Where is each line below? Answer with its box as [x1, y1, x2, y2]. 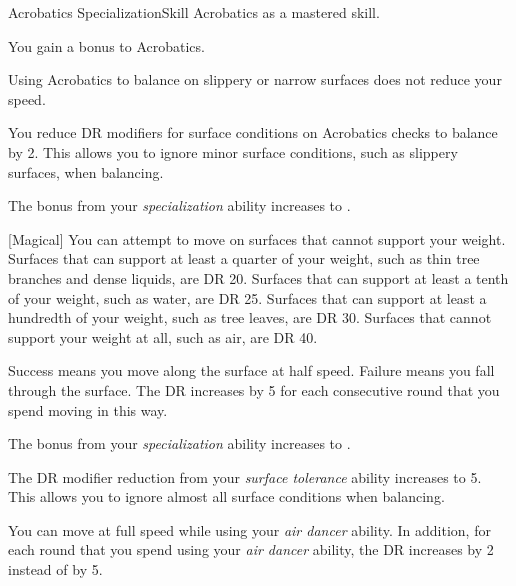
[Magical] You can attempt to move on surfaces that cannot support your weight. [8, 228, 506, 249]
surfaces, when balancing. [8, 161, 164, 182]
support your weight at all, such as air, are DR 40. [8, 326, 318, 347]
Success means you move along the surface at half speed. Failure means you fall [8, 360, 495, 381]
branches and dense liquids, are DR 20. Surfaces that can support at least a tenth [8, 267, 509, 288]
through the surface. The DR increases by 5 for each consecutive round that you [8, 379, 500, 400]
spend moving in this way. [8, 399, 168, 420]
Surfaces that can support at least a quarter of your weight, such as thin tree [8, 248, 480, 269]
